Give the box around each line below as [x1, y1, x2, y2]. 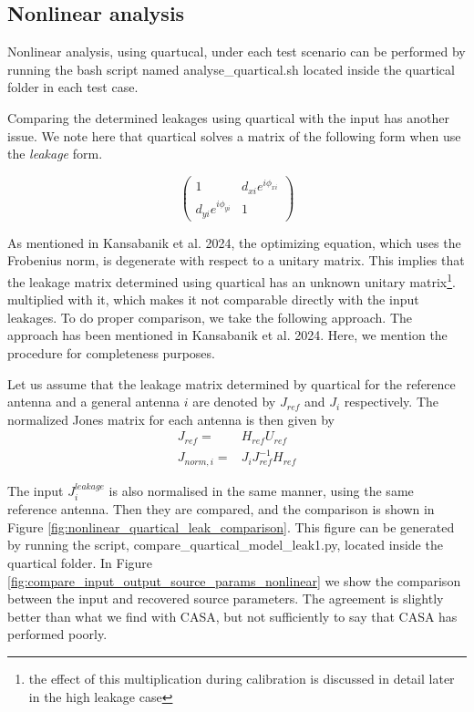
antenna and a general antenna [7, 392, 180, 411]
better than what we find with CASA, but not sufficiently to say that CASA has [7, 606, 458, 625]
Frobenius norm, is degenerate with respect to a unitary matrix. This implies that [7, 251, 465, 270]
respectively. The [344, 392, 438, 411]
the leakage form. [7, 144, 103, 163]
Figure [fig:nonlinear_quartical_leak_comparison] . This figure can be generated [7, 517, 455, 536]
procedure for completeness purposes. [7, 343, 215, 362]
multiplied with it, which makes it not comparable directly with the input [7, 290, 419, 309]
